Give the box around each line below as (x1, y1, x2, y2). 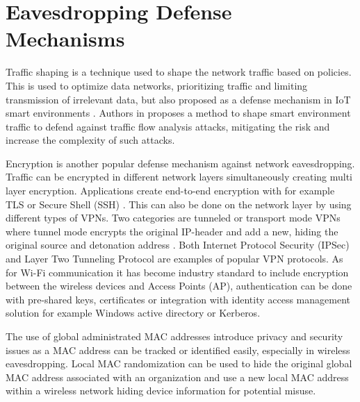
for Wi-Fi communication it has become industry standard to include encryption (6, 265, 349, 279)
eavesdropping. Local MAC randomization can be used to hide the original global (6, 356, 352, 371)
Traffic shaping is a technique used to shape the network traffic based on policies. (6, 65, 352, 79)
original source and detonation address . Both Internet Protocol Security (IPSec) (6, 237, 350, 252)
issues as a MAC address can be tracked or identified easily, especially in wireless (6, 342, 350, 357)
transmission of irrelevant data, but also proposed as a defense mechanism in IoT (6, 92, 351, 106)
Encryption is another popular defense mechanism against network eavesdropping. (6, 156, 355, 170)
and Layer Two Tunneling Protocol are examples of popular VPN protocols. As (6, 251, 343, 266)
